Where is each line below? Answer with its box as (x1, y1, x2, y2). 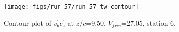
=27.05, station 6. (121, 17, 176, 28)
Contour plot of (4, 17, 51, 28)
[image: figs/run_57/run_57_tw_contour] (4, 3, 139, 10)
